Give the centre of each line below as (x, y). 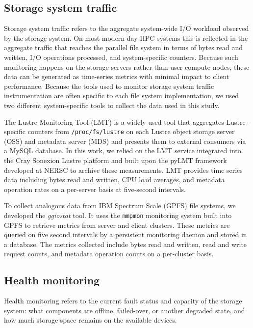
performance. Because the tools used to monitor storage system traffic (109, 86)
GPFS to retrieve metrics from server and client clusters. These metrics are (117, 225)
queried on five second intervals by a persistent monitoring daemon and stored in (126, 234)
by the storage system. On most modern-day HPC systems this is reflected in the (126, 38)
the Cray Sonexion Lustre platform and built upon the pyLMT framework (115, 160)
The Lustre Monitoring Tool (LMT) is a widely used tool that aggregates (114, 122)
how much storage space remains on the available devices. (90, 320)
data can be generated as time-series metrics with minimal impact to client (117, 76)
